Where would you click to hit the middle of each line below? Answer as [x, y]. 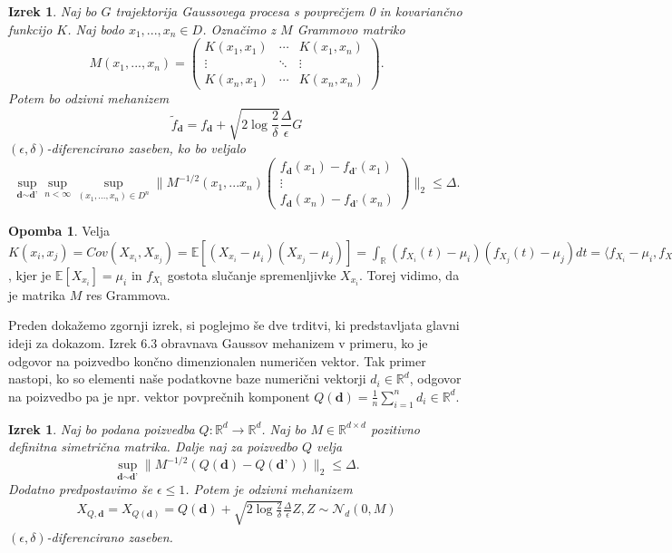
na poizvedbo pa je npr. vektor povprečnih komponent [159, 396]
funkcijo [30, 29]
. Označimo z [239, 29]
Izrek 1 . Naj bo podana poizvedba [102, 428]
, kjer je [30, 274]
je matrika [37, 294]
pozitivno [395, 428]
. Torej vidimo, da [409, 274]
